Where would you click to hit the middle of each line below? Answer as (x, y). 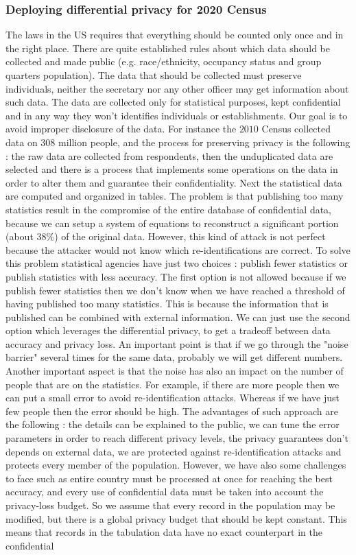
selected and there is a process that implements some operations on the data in (172, 169)
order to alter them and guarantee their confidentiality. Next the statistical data (174, 182)
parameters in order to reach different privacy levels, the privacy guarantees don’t (177, 438)
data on (22, 142)
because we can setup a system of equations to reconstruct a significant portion (172, 223)
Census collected (296, 129)
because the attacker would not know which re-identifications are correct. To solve (178, 249)
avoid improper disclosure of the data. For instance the (121, 129)
